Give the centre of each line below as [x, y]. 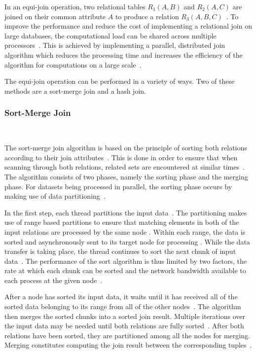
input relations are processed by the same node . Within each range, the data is [125, 231]
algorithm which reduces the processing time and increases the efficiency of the [124, 54]
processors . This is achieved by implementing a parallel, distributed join [115, 45]
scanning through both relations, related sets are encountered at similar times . [125, 167]
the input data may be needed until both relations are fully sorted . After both [124, 326]
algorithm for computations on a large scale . [73, 64]
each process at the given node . [54, 280]
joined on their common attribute [55, 16]
